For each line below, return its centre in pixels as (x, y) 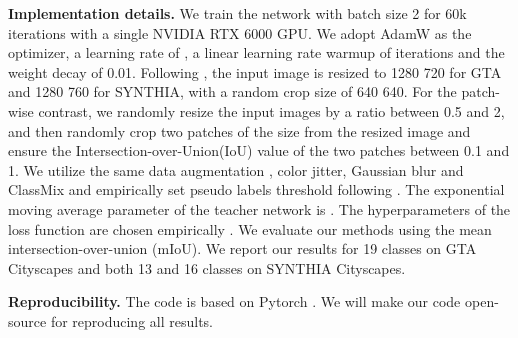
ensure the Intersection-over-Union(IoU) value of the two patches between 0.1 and (259, 150)
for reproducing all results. (132, 320)
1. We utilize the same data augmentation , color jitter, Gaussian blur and (236, 169)
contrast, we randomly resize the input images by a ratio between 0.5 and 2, (271, 110)
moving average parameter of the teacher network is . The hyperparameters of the (259, 208)
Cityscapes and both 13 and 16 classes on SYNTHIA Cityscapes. (207, 267)
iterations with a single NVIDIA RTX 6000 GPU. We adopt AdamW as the (240, 32)
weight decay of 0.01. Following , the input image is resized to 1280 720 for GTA (255, 71)
